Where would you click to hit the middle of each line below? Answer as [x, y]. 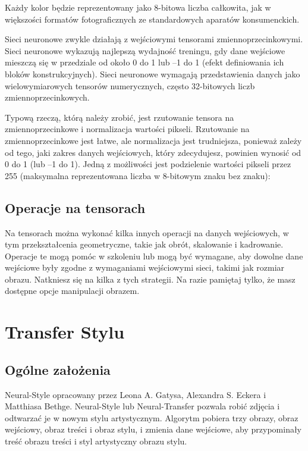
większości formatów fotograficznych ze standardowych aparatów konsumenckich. [152, 19]
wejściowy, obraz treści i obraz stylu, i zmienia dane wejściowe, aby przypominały [153, 429]
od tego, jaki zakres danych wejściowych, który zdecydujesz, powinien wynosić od [153, 152]
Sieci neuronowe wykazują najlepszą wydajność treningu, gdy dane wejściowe [145, 50]
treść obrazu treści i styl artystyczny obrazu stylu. [96, 441]
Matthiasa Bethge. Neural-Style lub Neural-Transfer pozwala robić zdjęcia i [142, 406]
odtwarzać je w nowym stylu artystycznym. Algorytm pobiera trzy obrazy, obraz [152, 417]
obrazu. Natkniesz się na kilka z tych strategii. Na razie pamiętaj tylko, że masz [150, 279]
